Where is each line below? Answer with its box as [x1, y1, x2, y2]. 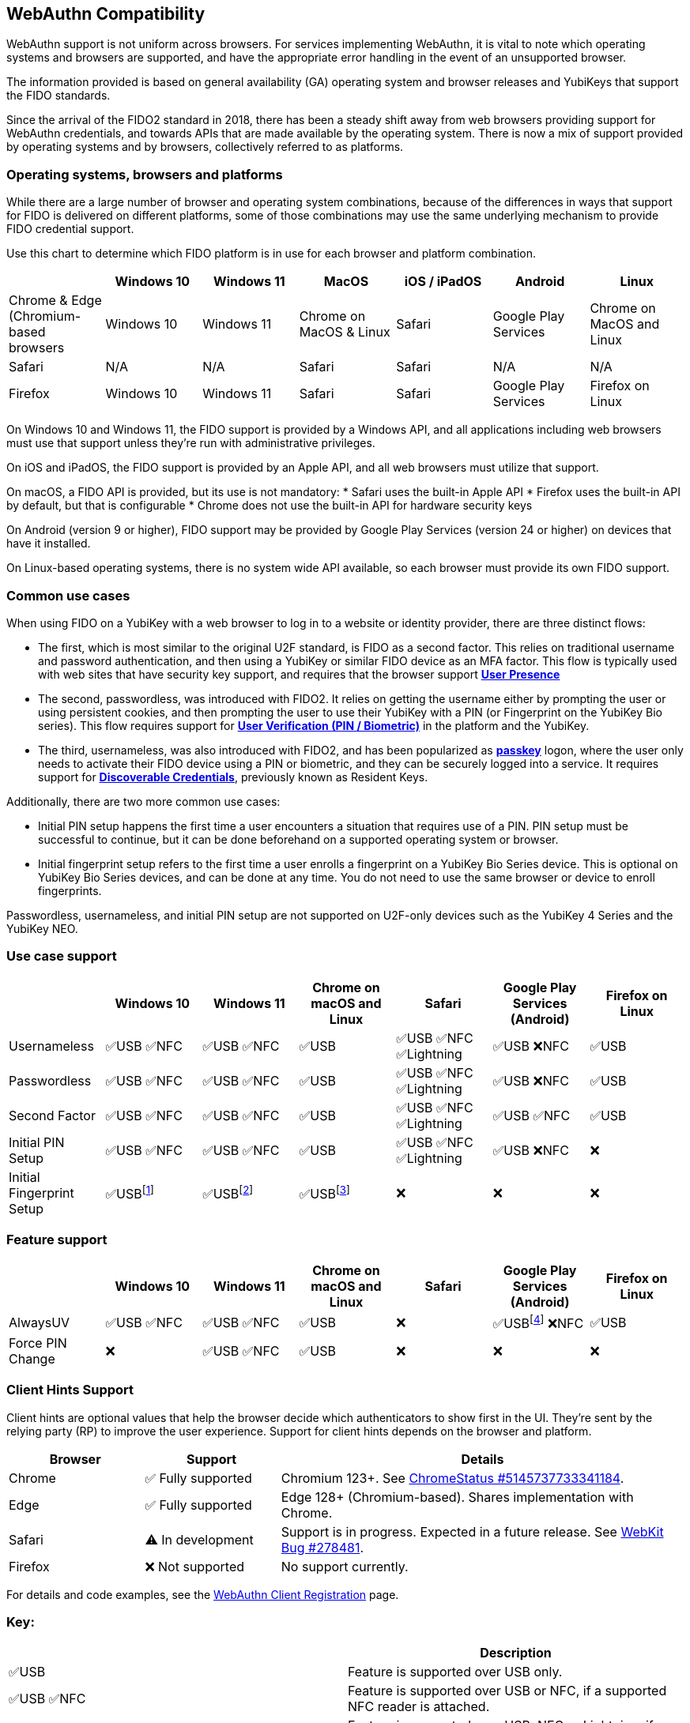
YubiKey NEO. [6, 921, 78, 935]
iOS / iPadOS [404, 273, 482, 290]
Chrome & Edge [9, 292, 102, 309]
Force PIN [9, 1334, 67, 1351]
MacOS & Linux [299, 324, 390, 340]
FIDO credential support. [6, 222, 134, 236]
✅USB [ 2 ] [202, 1183, 254, 1202]
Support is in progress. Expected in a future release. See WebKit [281, 1523, 664, 1540]
